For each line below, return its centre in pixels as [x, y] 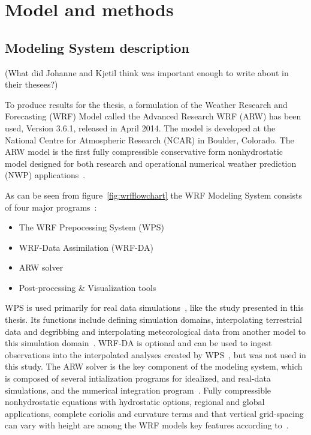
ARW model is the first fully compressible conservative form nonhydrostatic [144, 151]
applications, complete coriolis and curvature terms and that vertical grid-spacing [154, 413]
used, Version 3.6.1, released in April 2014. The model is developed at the [140, 127]
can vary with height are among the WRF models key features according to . [147, 425]
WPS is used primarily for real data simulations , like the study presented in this [154, 307]
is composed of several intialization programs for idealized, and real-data [138, 378]
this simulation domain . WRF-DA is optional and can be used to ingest [138, 343]
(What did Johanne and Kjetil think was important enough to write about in [147, 72]
